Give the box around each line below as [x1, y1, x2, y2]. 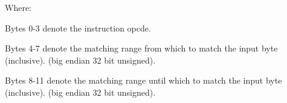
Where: [5, 1, 31, 13]
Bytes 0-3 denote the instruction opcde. [5, 21, 151, 34]
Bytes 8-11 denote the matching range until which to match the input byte [5, 74, 282, 87]
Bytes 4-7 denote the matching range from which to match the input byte [5, 42, 278, 55]
